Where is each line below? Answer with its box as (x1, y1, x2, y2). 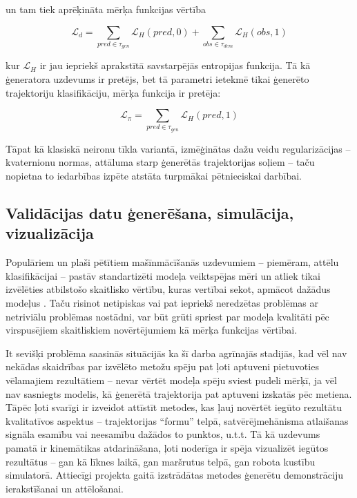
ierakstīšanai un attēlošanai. (6, 481, 124, 495)
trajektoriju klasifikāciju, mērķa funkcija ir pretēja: (6, 85, 221, 99)
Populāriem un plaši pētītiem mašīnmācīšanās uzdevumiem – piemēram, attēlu (6, 255, 339, 269)
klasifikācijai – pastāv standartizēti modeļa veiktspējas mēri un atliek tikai (6, 268, 320, 282)
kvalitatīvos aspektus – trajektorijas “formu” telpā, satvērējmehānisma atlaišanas (6, 413, 349, 428)
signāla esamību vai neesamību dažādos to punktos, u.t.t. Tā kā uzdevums (6, 427, 320, 441)
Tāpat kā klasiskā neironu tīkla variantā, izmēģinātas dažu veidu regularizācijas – (6, 141, 351, 155)
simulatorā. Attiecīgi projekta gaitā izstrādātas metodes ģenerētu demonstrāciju (6, 468, 344, 482)
